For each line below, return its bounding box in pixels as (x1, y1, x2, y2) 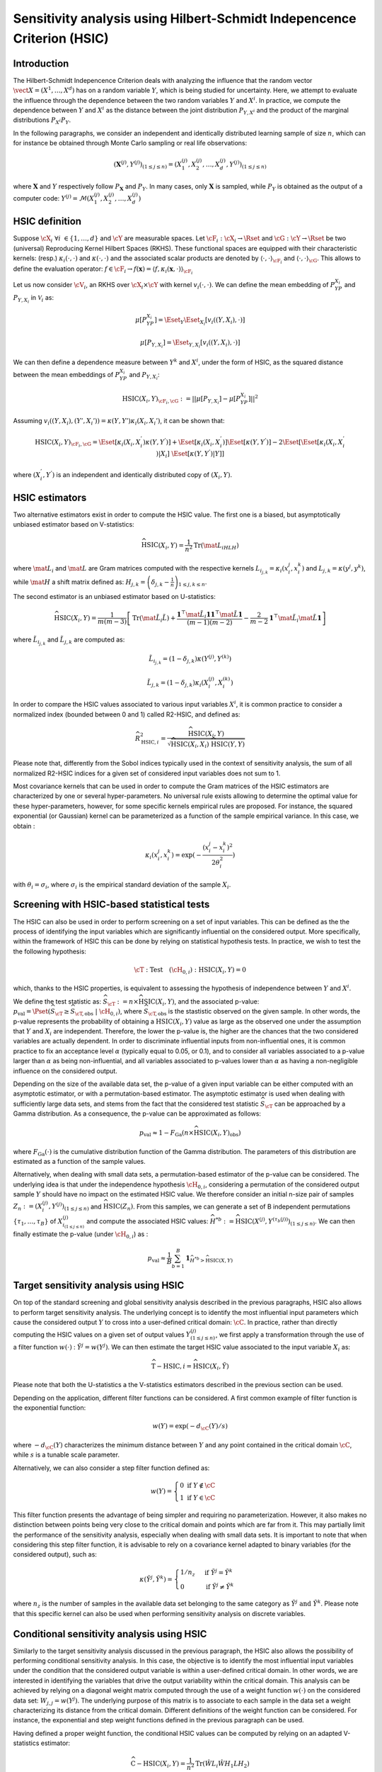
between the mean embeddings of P (13, 370, 120, 378)
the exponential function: (13, 1403, 86, 1412)
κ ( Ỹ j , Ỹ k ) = (139, 1574, 173, 1583)
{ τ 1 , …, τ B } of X (13, 1216, 63, 1227)
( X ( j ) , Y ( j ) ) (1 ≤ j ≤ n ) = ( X (113, 159, 183, 170)
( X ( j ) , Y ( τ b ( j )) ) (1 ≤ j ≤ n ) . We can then (252, 1216, 355, 1227)
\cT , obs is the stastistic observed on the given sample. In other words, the (148, 1007, 361, 1017)
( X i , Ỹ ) (209, 1362, 229, 1372)
